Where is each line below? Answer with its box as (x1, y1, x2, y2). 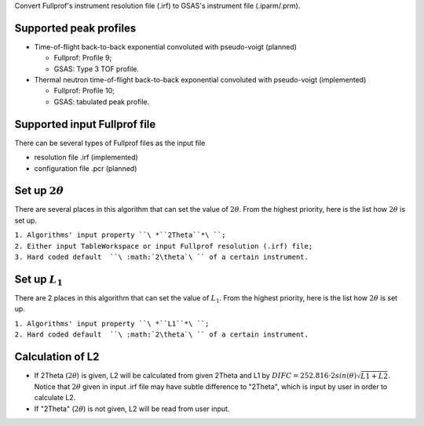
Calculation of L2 (14, 350, 100, 363)
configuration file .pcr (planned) (34, 163, 137, 173)
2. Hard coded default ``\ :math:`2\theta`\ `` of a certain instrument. (14, 330, 309, 339)
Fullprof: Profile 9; (53, 53, 112, 63)
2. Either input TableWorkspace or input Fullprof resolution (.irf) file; (14, 242, 313, 250)
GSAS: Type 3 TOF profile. (53, 64, 140, 74)
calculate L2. (34, 393, 76, 402)
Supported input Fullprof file (14, 118, 156, 131)
